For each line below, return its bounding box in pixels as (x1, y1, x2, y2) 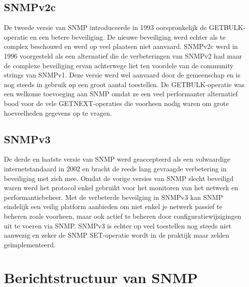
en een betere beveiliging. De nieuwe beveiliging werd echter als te (30, 31, 226, 42)
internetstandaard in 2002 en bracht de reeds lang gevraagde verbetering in (4, 163, 227, 173)
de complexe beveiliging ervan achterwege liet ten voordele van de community (4, 60, 234, 70)
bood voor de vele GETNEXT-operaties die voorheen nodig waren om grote (4, 98, 229, 108)
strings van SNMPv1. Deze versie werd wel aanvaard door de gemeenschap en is (4, 70, 240, 80)
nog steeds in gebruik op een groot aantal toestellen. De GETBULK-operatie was (4, 79, 245, 89)
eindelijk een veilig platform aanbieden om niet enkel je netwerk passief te (4, 201, 222, 211)
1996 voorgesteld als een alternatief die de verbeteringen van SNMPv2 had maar (4, 50, 242, 60)
